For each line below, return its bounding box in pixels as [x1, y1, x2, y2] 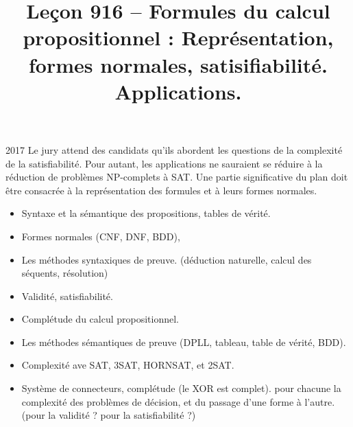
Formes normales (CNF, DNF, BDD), [21, 229, 180, 243]
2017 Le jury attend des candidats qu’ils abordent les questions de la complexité [5, 142, 343, 157]
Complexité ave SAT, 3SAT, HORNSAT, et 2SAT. [21, 358, 234, 372]
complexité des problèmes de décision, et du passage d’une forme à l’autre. [21, 394, 335, 408]
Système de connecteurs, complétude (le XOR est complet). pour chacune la [21, 381, 341, 395]
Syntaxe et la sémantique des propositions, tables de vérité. [21, 206, 271, 220]
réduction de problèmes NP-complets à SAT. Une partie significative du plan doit [5, 170, 348, 184]
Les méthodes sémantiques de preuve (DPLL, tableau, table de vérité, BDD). [21, 334, 346, 349]
